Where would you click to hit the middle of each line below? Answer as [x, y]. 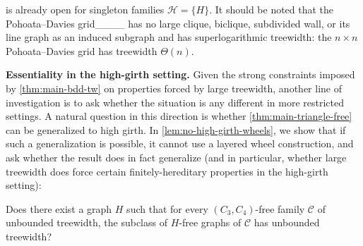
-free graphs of [210, 222]
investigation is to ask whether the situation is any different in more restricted [175, 102]
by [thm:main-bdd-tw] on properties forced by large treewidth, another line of [174, 88]
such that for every [167, 208]
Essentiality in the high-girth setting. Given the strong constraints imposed [180, 74]
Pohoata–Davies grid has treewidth [82, 50]
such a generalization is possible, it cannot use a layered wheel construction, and [180, 143]
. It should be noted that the [272, 9]
